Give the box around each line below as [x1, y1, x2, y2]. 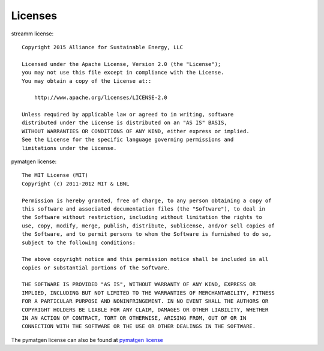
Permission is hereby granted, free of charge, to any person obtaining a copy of [22, 197, 272, 204]
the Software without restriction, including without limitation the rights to [22, 214, 262, 221]
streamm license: [11, 30, 54, 37]
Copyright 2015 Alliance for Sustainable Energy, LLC [22, 44, 183, 50]
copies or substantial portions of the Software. [22, 264, 171, 271]
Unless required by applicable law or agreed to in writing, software [22, 111, 234, 118]
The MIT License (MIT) [22, 172, 89, 179]
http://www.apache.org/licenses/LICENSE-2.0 [34, 94, 167, 101]
